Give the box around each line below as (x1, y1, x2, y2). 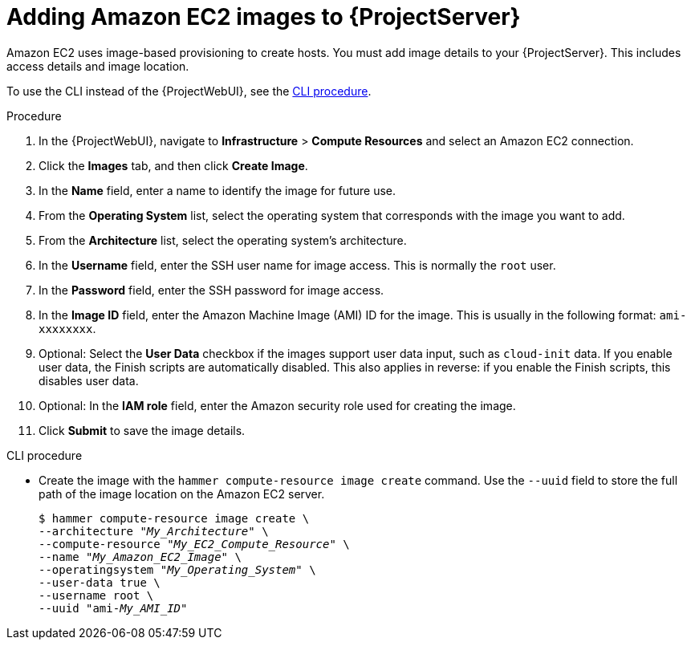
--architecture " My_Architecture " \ (39, 524, 269, 538)
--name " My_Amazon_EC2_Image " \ (39, 550, 242, 563)
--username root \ (39, 588, 154, 602)
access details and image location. (6, 59, 189, 73)
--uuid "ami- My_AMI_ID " (39, 601, 188, 615)
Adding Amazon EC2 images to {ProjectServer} (6, 3, 521, 30)
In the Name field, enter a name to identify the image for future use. (39, 183, 396, 197)
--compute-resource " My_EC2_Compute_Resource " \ (39, 537, 350, 551)
